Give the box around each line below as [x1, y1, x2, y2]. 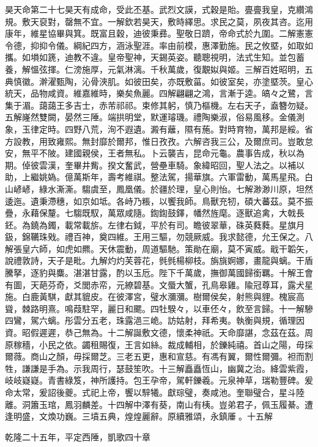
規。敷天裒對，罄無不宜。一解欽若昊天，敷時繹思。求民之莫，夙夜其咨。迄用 [5, 15, 313, 27]
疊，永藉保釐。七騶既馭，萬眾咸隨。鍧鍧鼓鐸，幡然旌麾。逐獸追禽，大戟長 [5, 206, 305, 219]
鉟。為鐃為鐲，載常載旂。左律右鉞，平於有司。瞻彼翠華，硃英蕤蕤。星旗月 [5, 218, 305, 231]
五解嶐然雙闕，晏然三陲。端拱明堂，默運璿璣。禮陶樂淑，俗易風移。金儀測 [5, 111, 305, 123]
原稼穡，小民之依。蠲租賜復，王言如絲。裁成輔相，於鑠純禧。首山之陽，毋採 [5, 338, 313, 351]
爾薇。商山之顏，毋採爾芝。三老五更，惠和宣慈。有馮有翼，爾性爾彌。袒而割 [5, 350, 313, 363]
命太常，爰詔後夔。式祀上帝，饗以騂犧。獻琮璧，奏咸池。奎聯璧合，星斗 [5, 386, 296, 398]
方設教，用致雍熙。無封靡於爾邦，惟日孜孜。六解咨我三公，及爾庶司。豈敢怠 [5, 134, 313, 147]
